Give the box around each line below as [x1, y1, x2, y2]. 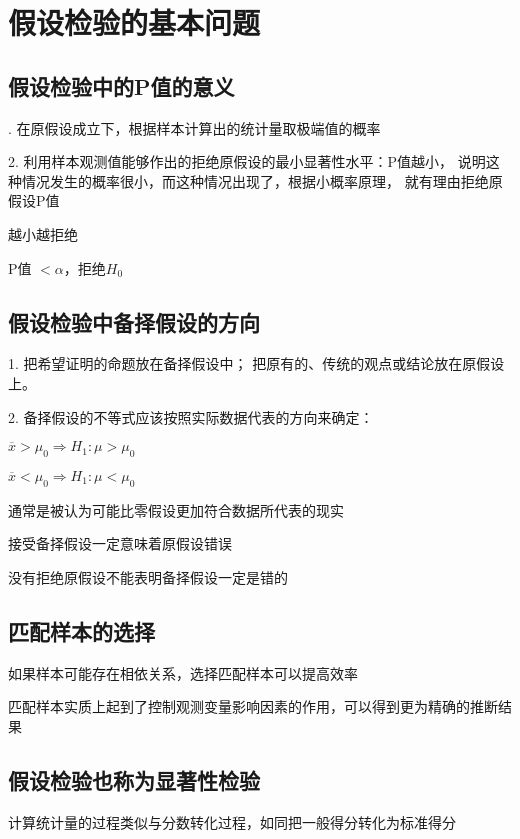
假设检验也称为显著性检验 [8, 764, 260, 795]
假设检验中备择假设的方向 [8, 306, 260, 337]
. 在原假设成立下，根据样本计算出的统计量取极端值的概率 [8, 117, 381, 138]
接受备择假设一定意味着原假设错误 [8, 533, 232, 554]
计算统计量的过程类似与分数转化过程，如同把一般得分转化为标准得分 [8, 811, 456, 832]
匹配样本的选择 [8, 615, 155, 646]
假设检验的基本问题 [8, 2, 261, 43]
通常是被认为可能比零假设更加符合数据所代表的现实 [8, 499, 344, 520]
